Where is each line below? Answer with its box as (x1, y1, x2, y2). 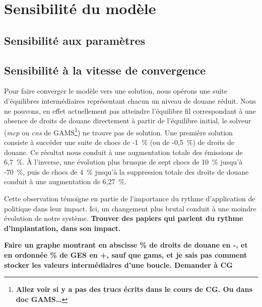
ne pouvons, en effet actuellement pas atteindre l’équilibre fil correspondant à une (4, 105, 256, 116)
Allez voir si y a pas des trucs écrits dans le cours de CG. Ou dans (16, 284, 252, 294)
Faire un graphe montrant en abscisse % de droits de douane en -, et (4, 240, 248, 250)
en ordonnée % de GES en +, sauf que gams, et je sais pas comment (4, 249, 247, 260)
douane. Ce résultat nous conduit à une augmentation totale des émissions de (4, 146, 243, 157)
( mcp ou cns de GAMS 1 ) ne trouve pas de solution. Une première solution (4, 125, 233, 137)
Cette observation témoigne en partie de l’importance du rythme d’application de (4, 193, 255, 203)
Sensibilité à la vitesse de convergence (4, 62, 206, 78)
